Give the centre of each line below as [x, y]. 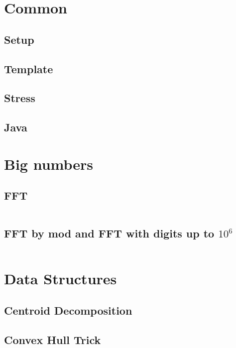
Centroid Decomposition [68, 310]
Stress [20, 98]
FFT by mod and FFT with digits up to [109, 233]
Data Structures [60, 279]
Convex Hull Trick [53, 339]
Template [29, 68]
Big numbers [49, 164]
